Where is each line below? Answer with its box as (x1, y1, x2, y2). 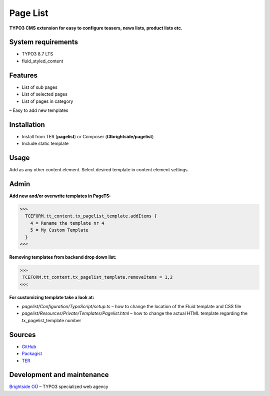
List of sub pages (21, 84, 57, 90)
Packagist (21, 351, 42, 357)
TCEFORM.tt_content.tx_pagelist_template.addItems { (25, 213, 157, 219)
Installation (9, 120, 45, 129)
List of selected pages (21, 91, 67, 97)
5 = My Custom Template (30, 227, 88, 233)
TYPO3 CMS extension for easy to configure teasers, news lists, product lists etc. (9, 25, 182, 31)
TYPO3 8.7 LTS (21, 51, 53, 57)
